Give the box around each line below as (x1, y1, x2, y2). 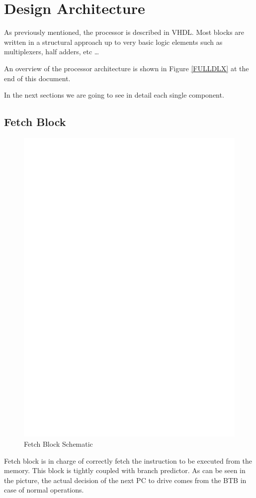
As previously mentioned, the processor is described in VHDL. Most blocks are (4, 27, 245, 37)
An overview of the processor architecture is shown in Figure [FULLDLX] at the (4, 63, 249, 73)
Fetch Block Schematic (24, 439, 93, 449)
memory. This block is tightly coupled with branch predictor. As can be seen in (4, 465, 246, 476)
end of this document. (4, 73, 71, 83)
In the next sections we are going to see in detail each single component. (4, 90, 224, 100)
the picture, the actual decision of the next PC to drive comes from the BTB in (4, 475, 247, 485)
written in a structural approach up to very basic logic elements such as (4, 36, 223, 47)
